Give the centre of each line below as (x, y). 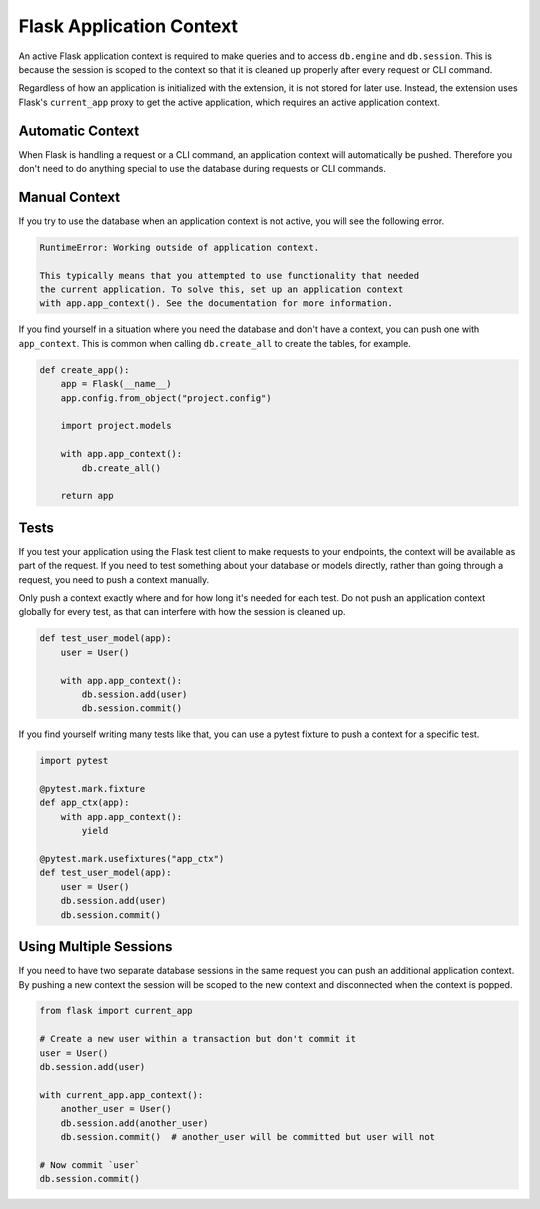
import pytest (74, 761)
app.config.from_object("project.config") (166, 398)
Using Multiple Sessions (95, 946)
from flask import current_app (116, 1011)
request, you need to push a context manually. (114, 579)
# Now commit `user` (89, 1164)
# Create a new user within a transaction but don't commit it (198, 1039)
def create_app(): (84, 369)
